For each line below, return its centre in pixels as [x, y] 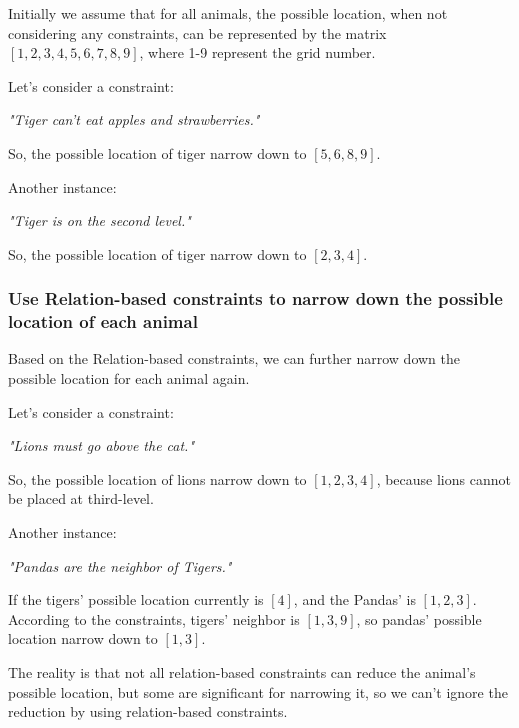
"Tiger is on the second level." [99, 220]
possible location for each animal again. [129, 378]
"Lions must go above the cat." [101, 445]
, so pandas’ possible [419, 618]
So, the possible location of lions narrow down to [157, 478]
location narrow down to [83, 638]
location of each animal [103, 321]
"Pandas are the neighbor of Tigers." [120, 565]
